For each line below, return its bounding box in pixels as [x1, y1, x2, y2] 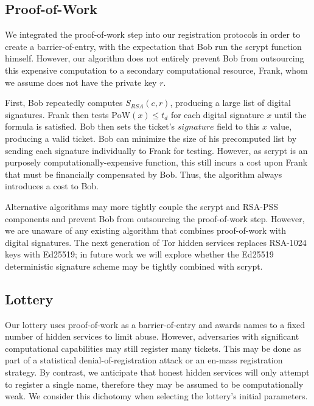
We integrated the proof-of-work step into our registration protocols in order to [5, 28, 301, 41]
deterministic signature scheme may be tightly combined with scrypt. [5, 259, 263, 272]
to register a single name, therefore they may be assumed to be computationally [5, 377, 304, 390]
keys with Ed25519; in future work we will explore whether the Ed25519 [5, 248, 274, 261]
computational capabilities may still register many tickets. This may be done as [5, 341, 301, 354]
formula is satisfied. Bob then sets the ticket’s [5, 120, 175, 133]
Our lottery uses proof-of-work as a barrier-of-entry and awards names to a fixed [5, 318, 305, 331]
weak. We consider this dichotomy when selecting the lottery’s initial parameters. [5, 390, 308, 402]
